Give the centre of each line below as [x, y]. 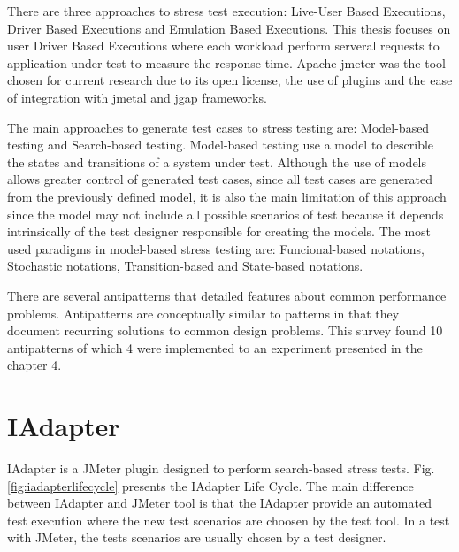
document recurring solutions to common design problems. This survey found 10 [225, 330]
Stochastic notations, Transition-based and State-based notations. [185, 266]
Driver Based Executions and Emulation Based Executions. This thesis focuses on [229, 28]
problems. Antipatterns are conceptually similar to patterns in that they [203, 313]
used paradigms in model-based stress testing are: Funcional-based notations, [216, 248]
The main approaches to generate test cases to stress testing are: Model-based [218, 127]
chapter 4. [34, 365]
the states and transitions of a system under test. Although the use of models [217, 161]
